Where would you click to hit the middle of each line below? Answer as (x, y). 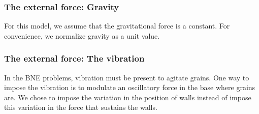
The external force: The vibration (74, 58)
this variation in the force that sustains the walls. (81, 107)
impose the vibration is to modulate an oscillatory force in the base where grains (130, 87)
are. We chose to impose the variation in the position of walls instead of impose (128, 97)
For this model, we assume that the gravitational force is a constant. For (117, 26)
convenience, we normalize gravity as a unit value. (82, 35)
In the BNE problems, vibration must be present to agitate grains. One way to (127, 77)
